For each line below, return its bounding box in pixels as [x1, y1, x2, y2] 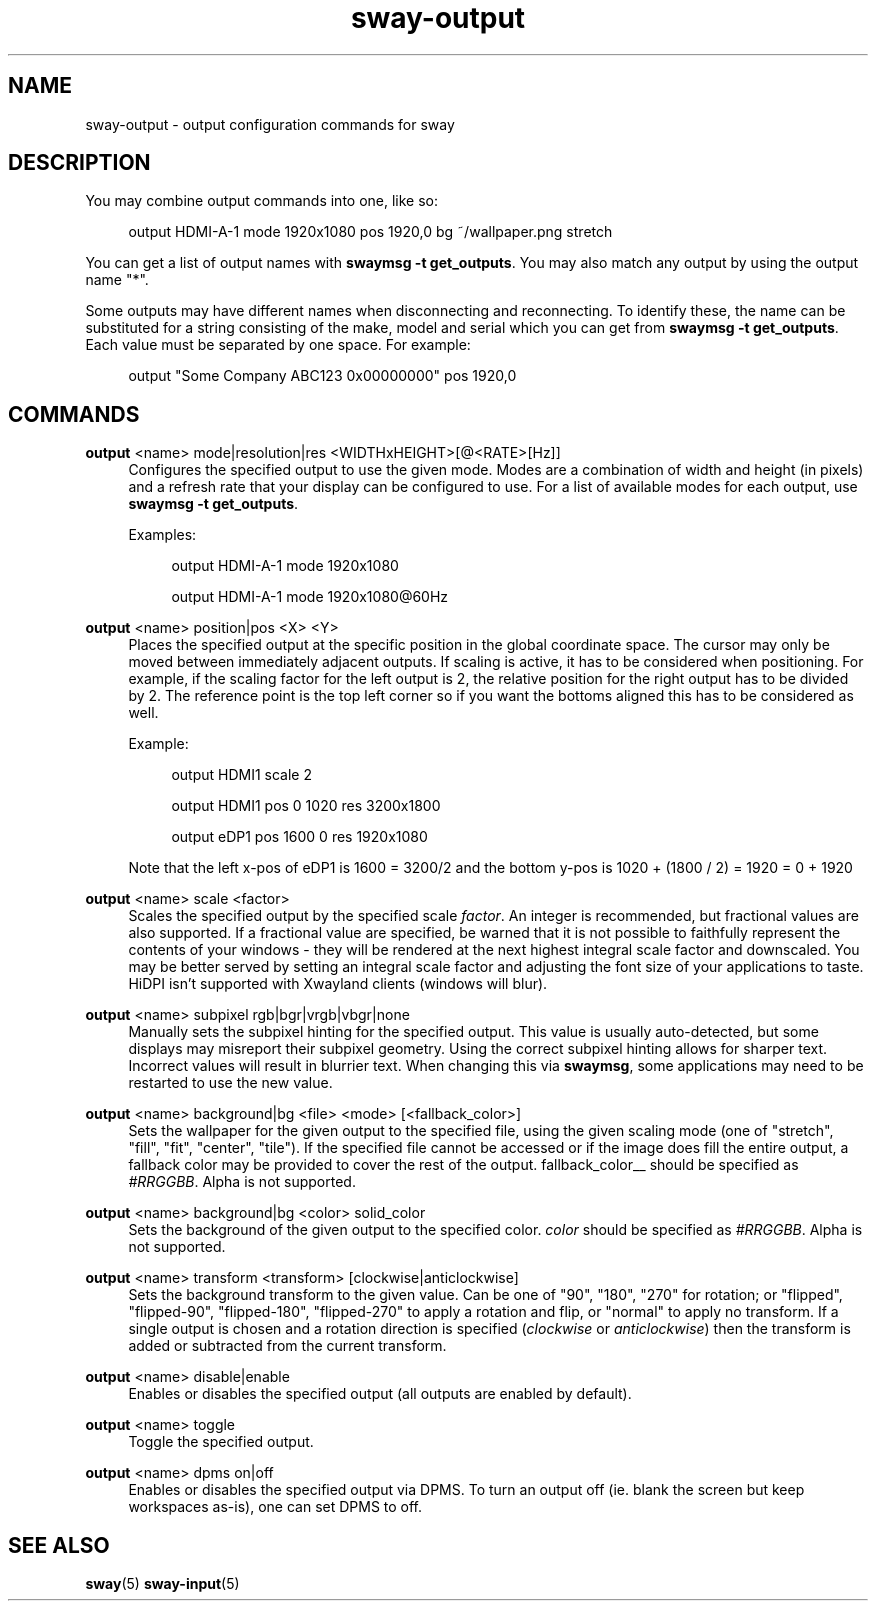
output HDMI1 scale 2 [171, 766, 312, 784]
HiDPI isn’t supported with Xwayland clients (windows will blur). [128, 975, 548, 993]
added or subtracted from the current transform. [128, 1337, 447, 1355]
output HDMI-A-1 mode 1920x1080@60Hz [171, 588, 449, 606]
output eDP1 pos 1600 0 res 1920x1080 [171, 828, 428, 846]
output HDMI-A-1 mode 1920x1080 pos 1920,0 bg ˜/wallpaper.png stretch [128, 223, 613, 241]
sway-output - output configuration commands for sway [85, 115, 455, 133]
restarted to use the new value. [128, 1074, 333, 1092]
